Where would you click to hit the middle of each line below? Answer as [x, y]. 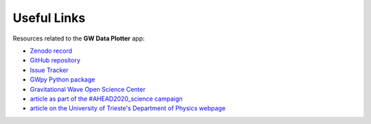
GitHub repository [55, 60]
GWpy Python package [63, 79]
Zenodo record [51, 51]
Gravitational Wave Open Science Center [88, 89]
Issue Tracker [49, 70]
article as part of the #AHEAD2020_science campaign [106, 99]
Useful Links [49, 18]
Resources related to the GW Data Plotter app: [79, 38]
